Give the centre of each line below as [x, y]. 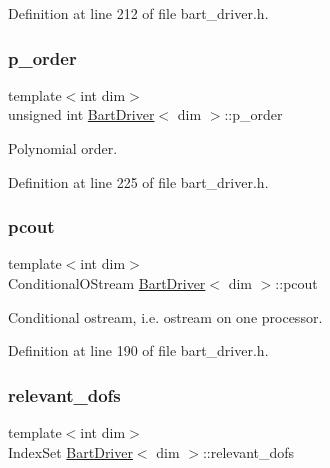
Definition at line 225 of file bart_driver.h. [138, 181]
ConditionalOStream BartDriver [107, 283]
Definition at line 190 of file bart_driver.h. [138, 350]
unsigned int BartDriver [81, 114]
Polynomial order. [63, 148]
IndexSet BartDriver [70, 451]
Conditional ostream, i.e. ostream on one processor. [165, 316]
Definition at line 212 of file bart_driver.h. [138, 13]
